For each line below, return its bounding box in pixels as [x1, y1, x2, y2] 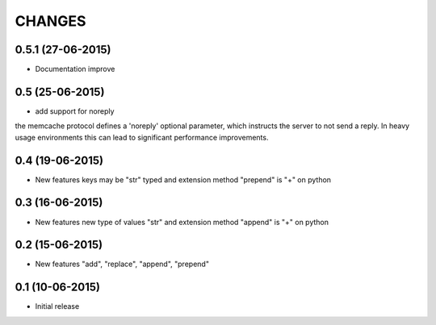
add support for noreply [35, 106, 115, 116]
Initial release [35, 302, 80, 311]
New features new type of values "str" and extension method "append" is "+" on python [35, 217, 329, 227]
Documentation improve [35, 65, 115, 74]
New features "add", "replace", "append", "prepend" [35, 259, 210, 269]
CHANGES [15, 12, 86, 30]
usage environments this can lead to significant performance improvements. [15, 132, 269, 142]
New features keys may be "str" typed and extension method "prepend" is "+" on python [35, 174, 331, 185]
